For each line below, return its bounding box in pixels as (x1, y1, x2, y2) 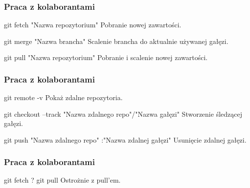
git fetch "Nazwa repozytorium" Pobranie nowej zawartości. (4, 20, 182, 30)
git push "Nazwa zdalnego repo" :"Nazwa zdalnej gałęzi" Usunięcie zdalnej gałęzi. (4, 135, 247, 145)
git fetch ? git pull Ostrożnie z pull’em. (4, 174, 121, 185)
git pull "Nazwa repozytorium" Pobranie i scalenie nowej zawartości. (4, 52, 208, 63)
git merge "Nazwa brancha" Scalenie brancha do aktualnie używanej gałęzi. (4, 36, 228, 46)
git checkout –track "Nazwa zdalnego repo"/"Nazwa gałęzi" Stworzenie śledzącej (4, 108, 242, 119)
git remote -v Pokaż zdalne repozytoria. (4, 92, 123, 103)
